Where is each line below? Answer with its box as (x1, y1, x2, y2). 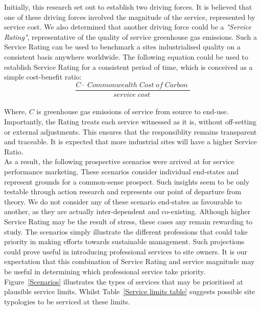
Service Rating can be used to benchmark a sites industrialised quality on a (4, 41, 241, 52)
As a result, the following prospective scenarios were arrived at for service (4, 156, 234, 167)
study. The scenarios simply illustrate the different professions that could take (4, 226, 248, 237)
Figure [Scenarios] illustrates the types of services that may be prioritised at (4, 276, 244, 287)
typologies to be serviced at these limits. (4, 296, 130, 306)
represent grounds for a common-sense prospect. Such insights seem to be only (4, 176, 250, 187)
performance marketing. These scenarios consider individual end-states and (4, 166, 239, 176)
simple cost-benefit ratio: (4, 71, 82, 82)
